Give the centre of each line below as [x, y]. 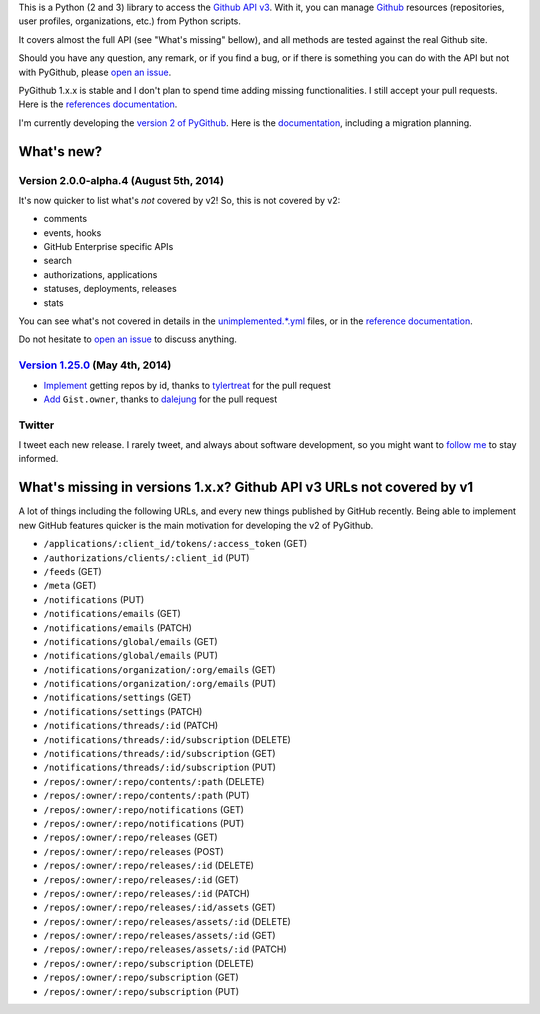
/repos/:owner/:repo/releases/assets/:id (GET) [159, 936]
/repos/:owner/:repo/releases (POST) [133, 851]
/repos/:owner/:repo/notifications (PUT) [144, 823]
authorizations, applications [100, 274]
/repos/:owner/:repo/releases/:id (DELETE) [149, 866]
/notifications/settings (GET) [117, 697]
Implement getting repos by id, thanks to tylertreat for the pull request [187, 385]
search [57, 261]
